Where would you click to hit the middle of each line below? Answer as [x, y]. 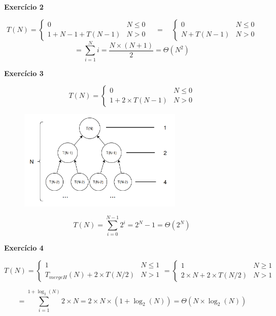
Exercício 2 [24, 7]
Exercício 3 [24, 73]
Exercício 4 [24, 248]
